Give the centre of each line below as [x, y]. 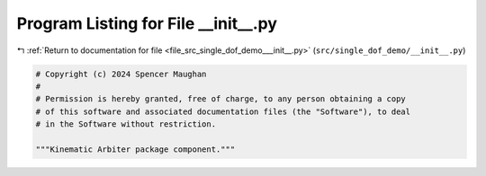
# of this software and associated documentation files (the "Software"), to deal [223, 111]
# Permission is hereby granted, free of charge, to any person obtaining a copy [221, 99]
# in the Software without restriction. [126, 124]
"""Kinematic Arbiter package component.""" [135, 149]
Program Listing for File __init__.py [147, 23]
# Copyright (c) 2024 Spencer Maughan [121, 74]
